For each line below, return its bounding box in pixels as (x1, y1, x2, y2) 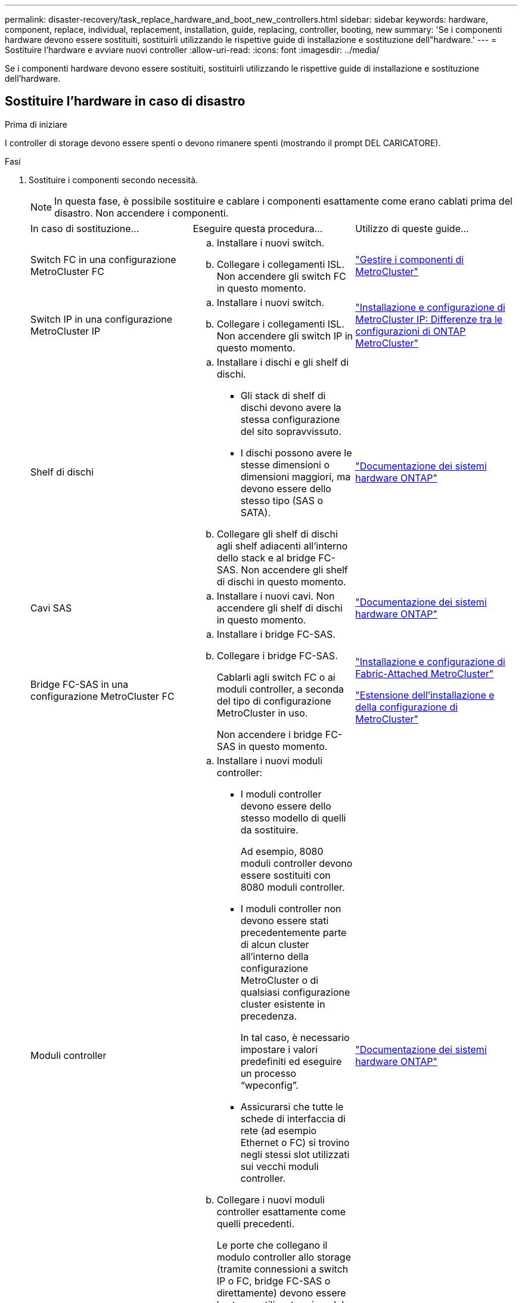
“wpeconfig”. (240, 1079, 299, 1091)
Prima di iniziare (5, 119, 67, 129)
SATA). (240, 506, 271, 518)
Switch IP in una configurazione (30, 313, 173, 325)
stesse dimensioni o (240, 458, 330, 471)
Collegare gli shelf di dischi (216, 527, 338, 540)
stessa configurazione (240, 413, 340, 425)
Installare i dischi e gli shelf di (216, 356, 349, 368)
